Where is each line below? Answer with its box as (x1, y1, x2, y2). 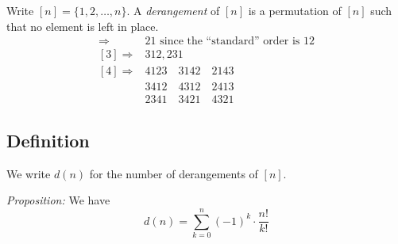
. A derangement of (126, 2, 220, 18)
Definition (6, 128, 90, 152)
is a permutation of (248, 2, 342, 18)
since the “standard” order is (160, 36, 300, 48)
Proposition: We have (6, 192, 110, 208)
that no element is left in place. (6, 17, 159, 34)
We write (6, 165, 51, 181)
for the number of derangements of (89, 165, 258, 181)
